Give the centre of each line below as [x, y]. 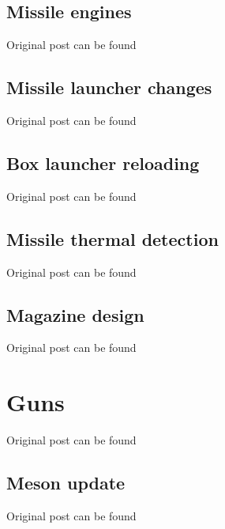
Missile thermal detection [112, 238]
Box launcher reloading [103, 162]
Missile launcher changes [109, 87]
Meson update [66, 483]
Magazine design [75, 314]
